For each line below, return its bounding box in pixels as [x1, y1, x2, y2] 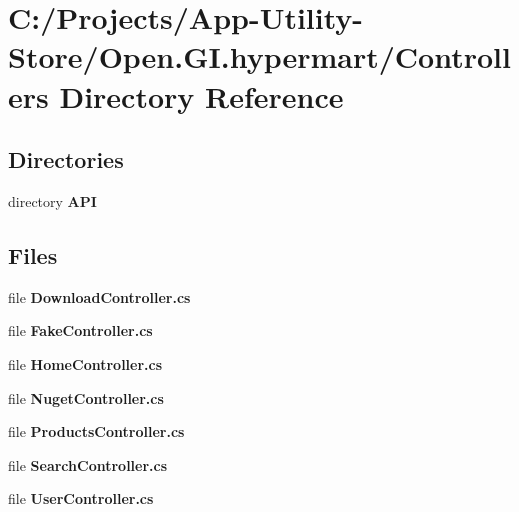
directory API [8, 190, 97, 211]
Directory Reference [59, 75, 344, 116]
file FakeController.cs [8, 320, 153, 341]
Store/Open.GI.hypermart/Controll [8, 36, 511, 77]
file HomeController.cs [8, 353, 163, 374]
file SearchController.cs [8, 454, 168, 475]
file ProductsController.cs [8, 421, 185, 442]
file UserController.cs [8, 488, 154, 509]
